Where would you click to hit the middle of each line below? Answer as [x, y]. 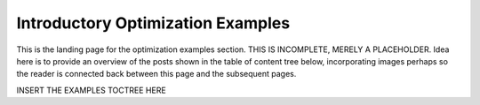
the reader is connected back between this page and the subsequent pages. [156, 74]
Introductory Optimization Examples [153, 23]
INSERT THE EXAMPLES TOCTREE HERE [91, 90]
